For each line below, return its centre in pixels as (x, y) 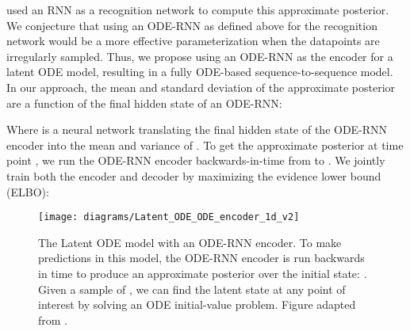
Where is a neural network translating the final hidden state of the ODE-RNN (197, 129)
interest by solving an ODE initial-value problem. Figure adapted (197, 304)
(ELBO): (28, 191)
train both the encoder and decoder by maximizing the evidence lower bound (194, 175)
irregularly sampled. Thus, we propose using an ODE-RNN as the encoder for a (200, 56)
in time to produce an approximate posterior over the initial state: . (203, 273)
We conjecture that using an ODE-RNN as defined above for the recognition (192, 25)
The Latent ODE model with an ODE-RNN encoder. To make (190, 242)
